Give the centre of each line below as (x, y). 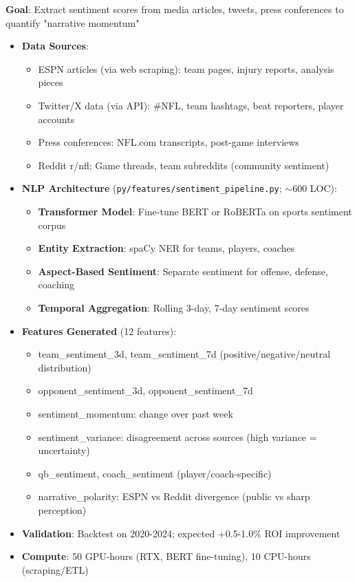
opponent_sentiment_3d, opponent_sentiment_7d (145, 390)
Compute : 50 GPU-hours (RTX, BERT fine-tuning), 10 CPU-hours (166, 556)
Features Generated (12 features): (99, 331)
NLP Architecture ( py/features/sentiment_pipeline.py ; (152, 188)
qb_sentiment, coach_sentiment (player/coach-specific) (155, 473)
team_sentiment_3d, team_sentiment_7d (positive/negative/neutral (184, 354)
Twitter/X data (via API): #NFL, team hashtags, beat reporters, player (191, 105)
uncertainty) (64, 450)
